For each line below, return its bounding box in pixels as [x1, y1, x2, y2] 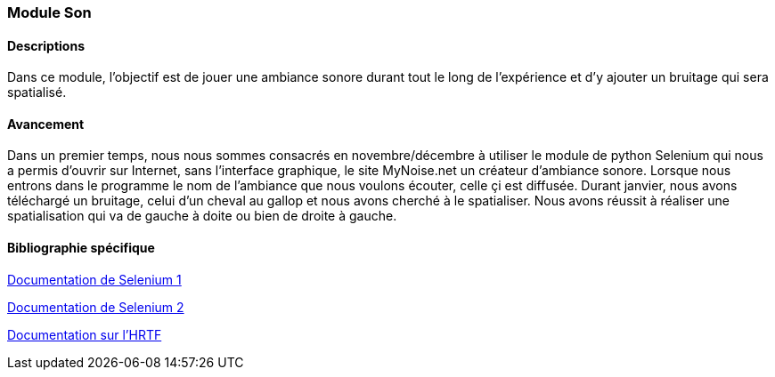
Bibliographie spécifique [7, 240, 155, 256]
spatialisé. [7, 84, 67, 100]
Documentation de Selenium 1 [7, 271, 182, 287]
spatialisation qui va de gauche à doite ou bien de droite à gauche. [7, 208, 397, 224]
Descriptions [7, 37, 85, 53]
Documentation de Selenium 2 [7, 299, 184, 315]
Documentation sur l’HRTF [7, 326, 162, 342]
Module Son [7, 4, 92, 21]
